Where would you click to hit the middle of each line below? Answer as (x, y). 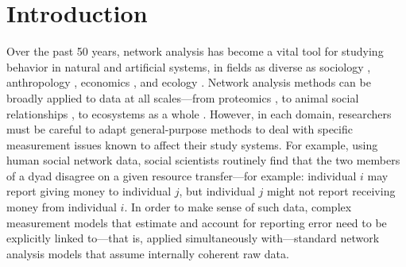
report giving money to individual (89, 191)
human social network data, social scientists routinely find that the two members (203, 160)
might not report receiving (331, 191)
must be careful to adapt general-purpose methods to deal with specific (180, 129)
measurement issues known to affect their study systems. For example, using (192, 144)
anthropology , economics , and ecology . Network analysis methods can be (189, 82)
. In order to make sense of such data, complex (238, 207)
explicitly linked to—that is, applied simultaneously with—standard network (193, 238)
